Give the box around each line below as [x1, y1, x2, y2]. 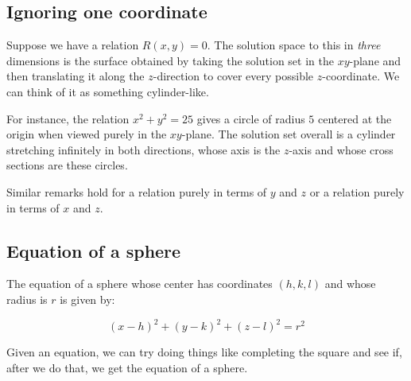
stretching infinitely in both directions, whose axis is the [6, 141, 281, 157]
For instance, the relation [6, 110, 130, 126]
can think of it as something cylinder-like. [6, 83, 209, 99]
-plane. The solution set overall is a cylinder [181, 126, 396, 142]
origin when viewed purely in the [6, 126, 167, 142]
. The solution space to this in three [207, 37, 381, 53]
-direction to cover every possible [153, 68, 314, 84]
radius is [6, 290, 48, 307]
